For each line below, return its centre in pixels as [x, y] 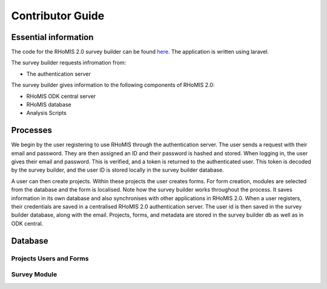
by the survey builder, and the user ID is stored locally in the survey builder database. [117, 170]
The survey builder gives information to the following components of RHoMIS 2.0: [113, 85]
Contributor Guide [58, 16]
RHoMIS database [49, 105]
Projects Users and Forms [50, 258]
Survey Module [34, 274]
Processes [32, 130]
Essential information [52, 37]
